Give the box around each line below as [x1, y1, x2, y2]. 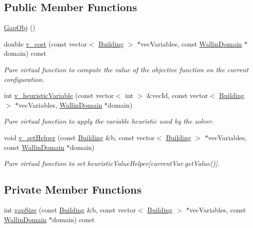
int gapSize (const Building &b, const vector [4, 204, 136, 214]
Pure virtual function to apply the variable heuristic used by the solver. [4, 116, 214, 126]
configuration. [4, 74, 45, 84]
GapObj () [4, 22, 35, 33]
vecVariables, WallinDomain [18, 99, 102, 110]
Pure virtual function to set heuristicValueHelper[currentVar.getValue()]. [4, 158, 220, 168]
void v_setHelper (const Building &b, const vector [4, 132, 155, 142]
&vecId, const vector [147, 90, 208, 100]
